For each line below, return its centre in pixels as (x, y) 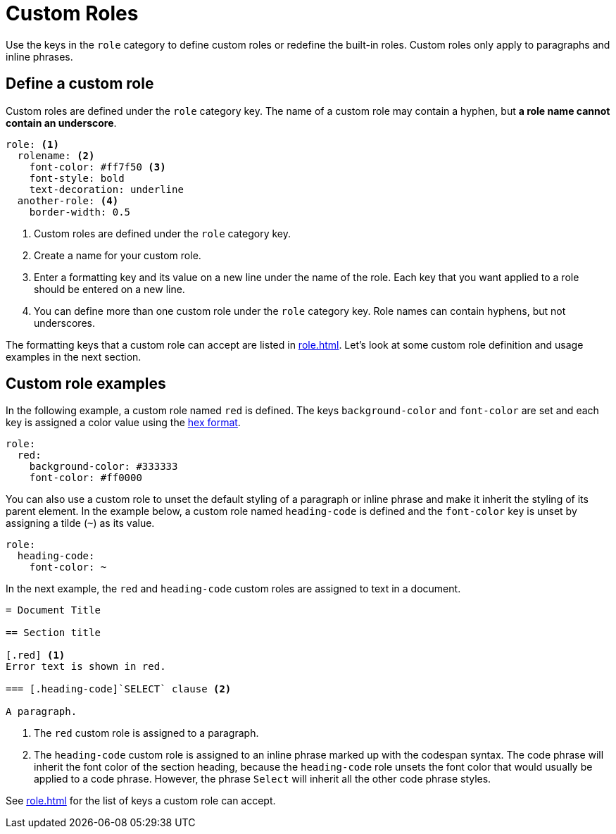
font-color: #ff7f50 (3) (98, 167)
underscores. (64, 323)
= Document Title (53, 610)
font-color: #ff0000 (86, 478)
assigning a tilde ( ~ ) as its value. (80, 523)
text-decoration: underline (106, 189)
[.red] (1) (36, 655)
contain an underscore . (61, 123)
